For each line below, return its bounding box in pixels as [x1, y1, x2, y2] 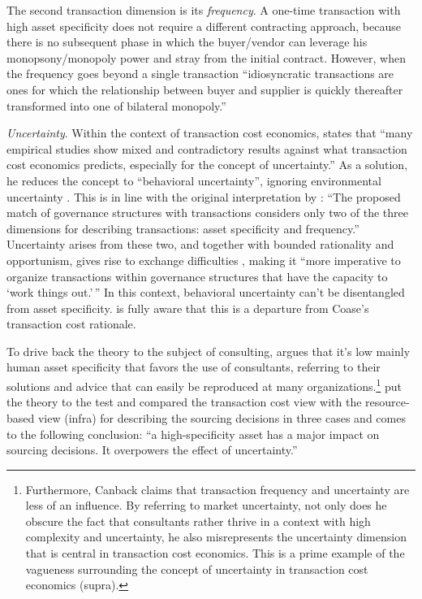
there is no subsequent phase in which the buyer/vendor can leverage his [6, 33, 368, 50]
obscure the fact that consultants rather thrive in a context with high [25, 512, 371, 529]
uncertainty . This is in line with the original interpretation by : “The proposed [6, 188, 401, 205]
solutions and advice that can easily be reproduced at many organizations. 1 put [6, 375, 402, 394]
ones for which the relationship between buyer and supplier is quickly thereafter [6, 80, 403, 98]
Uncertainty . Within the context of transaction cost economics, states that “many [6, 124, 413, 141]
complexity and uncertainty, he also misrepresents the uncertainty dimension [25, 528, 407, 545]
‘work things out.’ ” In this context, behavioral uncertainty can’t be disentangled [6, 284, 405, 301]
